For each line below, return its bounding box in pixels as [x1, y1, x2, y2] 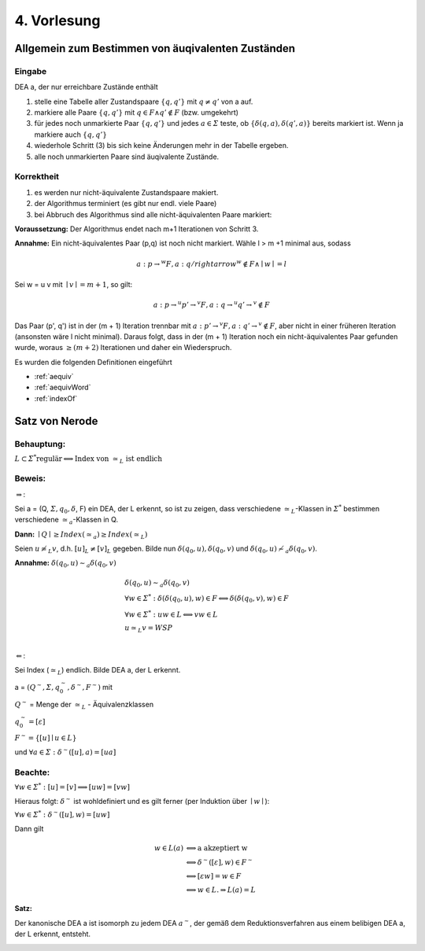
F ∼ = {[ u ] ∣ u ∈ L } [14, 732, 77, 743]
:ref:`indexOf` [34, 393, 78, 403]
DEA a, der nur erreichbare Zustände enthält [14, 83, 159, 92]
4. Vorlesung [14, 12, 101, 29]
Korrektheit [14, 171, 59, 182]
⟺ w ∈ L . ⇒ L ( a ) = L [186, 885, 256, 894]
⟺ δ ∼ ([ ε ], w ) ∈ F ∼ [186, 856, 253, 867]
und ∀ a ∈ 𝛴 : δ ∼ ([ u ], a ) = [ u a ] [14, 746, 116, 757]
